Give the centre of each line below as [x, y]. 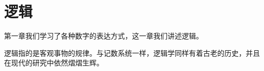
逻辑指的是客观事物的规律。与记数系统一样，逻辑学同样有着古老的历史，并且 [132, 52]
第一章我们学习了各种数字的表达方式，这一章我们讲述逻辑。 [104, 36]
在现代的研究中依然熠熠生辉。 [54, 63]
